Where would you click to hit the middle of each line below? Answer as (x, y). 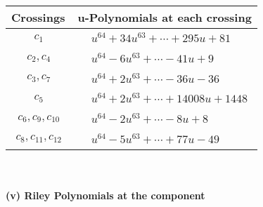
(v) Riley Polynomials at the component (105, 195)
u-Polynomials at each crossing (165, 17)
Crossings (38, 17)
